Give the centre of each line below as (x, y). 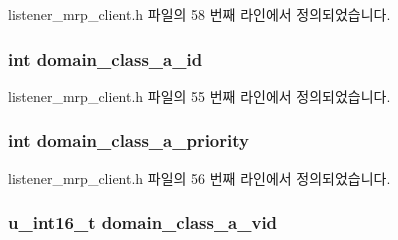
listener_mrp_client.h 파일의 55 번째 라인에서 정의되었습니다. (199, 95)
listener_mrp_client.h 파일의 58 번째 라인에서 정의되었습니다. (199, 14)
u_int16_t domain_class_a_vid (143, 222)
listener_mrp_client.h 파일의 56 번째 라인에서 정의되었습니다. (199, 177)
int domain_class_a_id (105, 58)
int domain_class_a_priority (128, 140)
